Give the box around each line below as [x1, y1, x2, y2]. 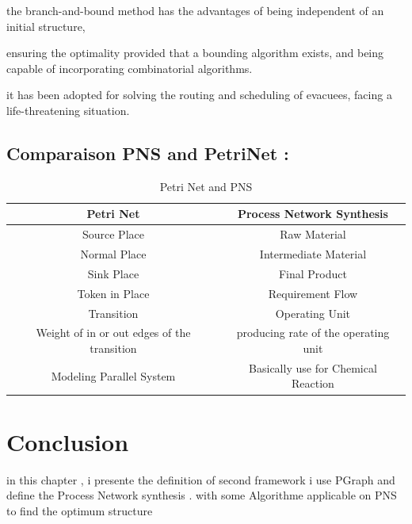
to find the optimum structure [6, 502, 153, 518]
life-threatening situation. [6, 101, 130, 118]
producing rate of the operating [236, 324, 390, 341]
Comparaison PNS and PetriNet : [6, 140, 289, 165]
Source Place [82, 226, 144, 243]
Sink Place [87, 265, 139, 281]
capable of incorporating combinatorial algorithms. [6, 59, 253, 76]
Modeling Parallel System [51, 367, 176, 384]
